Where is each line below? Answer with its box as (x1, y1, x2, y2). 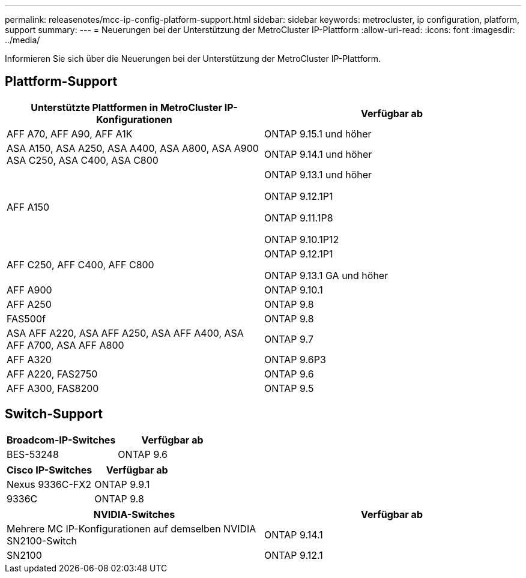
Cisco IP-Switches (7, 463, 92, 476)
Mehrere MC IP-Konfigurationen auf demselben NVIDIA (7, 522, 256, 535)
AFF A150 (7, 200, 50, 213)
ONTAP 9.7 (264, 333, 313, 345)
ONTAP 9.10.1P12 (264, 233, 339, 245)
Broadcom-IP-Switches (7, 433, 116, 446)
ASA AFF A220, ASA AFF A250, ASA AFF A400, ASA (7, 327, 244, 339)
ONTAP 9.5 (264, 382, 314, 394)
